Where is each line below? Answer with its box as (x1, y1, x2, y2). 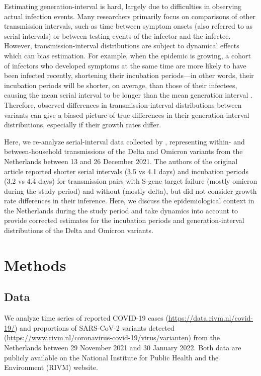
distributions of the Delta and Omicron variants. (4, 225, 153, 236)
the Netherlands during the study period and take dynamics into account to (4, 205, 238, 215)
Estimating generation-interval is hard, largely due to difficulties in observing (4, 1, 242, 11)
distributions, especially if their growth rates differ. (4, 119, 161, 130)
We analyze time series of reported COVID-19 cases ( (4, 313, 168, 323)
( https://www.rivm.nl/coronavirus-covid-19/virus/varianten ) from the (4, 332, 220, 343)
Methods (4, 254, 66, 275)
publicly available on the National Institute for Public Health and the (4, 352, 219, 362)
